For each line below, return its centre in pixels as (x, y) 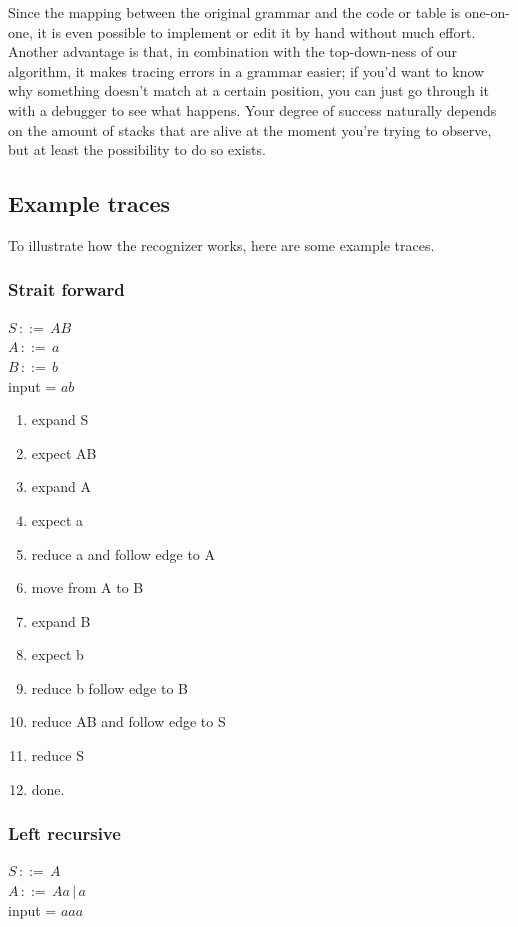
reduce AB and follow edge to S (128, 721)
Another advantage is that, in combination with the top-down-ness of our (233, 51)
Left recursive (64, 833)
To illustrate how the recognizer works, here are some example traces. (221, 244)
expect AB (64, 452)
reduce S (57, 755)
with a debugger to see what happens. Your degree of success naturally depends (252, 109)
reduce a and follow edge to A (123, 553)
